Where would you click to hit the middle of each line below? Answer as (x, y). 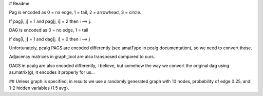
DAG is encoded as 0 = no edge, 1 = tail (49, 30)
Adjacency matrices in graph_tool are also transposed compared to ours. (82, 57)
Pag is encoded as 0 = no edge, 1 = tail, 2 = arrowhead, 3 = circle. (75, 13)
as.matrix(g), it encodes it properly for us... (52, 72)
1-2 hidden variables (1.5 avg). (39, 88)
